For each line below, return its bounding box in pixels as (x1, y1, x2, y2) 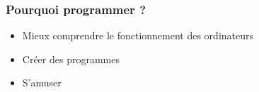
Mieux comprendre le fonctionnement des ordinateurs (22, 28, 254, 43)
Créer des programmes (22, 51, 120, 66)
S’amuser (22, 75, 62, 90)
